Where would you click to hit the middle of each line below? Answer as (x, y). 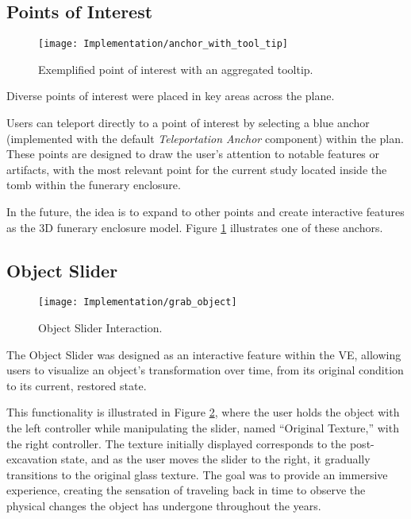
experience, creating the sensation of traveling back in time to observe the (186, 490)
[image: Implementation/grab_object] (138, 302)
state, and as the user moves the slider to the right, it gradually (215, 459)
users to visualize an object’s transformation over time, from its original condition (205, 370)
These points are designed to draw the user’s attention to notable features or (193, 154)
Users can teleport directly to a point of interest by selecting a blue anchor (188, 123)
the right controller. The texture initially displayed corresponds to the (177, 443)
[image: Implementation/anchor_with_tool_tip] (163, 44)
